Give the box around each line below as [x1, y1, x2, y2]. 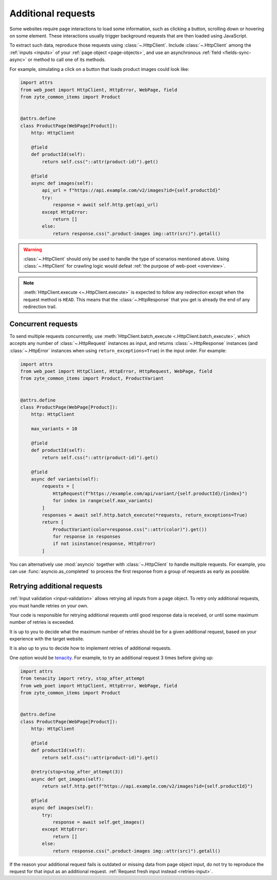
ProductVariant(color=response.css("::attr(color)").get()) [52, 526, 207, 532]
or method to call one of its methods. [28, 56, 106, 63]
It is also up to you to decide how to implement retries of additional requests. [9, 645, 172, 652]
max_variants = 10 [31, 426, 77, 432]
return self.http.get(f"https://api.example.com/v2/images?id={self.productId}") [42, 783, 253, 789]
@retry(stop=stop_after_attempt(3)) [31, 769, 123, 775]
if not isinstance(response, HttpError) [52, 541, 156, 547]
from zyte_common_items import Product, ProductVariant [20, 375, 164, 381]
